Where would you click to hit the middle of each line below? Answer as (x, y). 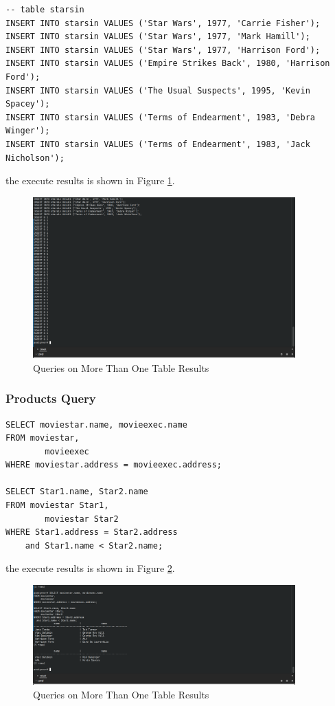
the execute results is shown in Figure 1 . (90, 180)
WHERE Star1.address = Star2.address (92, 532)
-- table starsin (45, 10)
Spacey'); (28, 104)
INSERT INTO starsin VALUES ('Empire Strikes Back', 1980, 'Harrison (168, 64)
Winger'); (28, 131)
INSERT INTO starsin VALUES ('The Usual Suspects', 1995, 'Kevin (158, 90)
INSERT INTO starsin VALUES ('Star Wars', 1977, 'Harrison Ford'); (163, 50)
